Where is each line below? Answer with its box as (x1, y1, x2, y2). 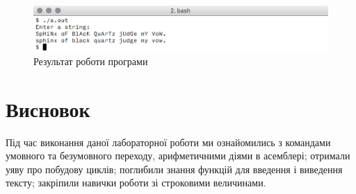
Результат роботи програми (33, 53, 148, 68)
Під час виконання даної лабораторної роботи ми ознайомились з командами (6, 134, 331, 149)
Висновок (6, 94, 90, 123)
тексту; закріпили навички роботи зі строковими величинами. (6, 175, 266, 190)
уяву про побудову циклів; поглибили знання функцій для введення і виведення (6, 161, 343, 176)
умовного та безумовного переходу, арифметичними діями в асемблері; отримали (6, 148, 350, 163)
